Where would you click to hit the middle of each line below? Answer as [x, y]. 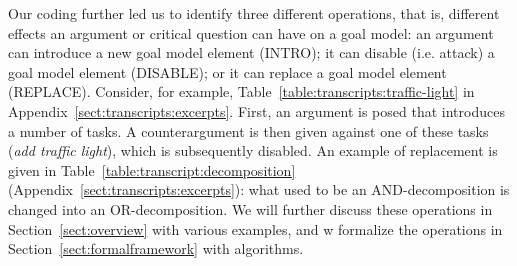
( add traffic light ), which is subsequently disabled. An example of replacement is [253, 150]
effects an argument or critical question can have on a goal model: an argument [251, 32]
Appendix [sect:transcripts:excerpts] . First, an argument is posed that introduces [256, 110]
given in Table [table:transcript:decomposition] [152, 169]
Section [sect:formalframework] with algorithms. [156, 248]
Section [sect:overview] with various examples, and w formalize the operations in [255, 228]
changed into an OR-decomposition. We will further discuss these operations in [250, 208]
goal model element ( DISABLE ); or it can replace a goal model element [227, 71]
